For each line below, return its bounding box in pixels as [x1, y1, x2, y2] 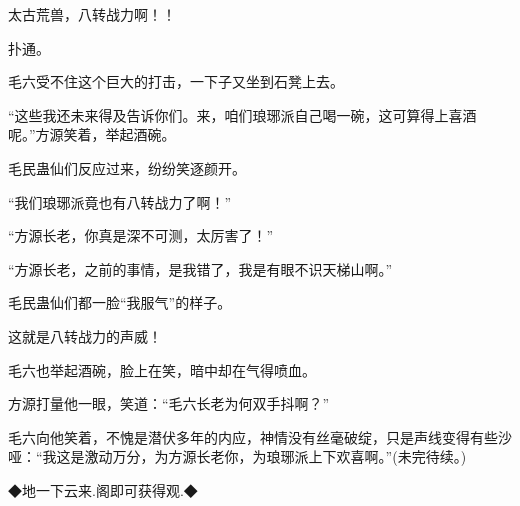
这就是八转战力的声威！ [8, 325, 162, 346]
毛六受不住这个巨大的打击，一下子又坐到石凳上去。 [8, 71, 344, 92]
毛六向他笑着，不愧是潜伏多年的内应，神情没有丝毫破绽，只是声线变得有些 [8, 426, 498, 447]
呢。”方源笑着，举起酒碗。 [8, 124, 176, 145]
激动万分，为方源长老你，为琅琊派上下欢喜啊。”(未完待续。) [84, 446, 467, 467]
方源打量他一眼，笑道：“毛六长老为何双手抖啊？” [8, 393, 330, 414]
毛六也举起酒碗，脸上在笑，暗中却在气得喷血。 [8, 359, 316, 380]
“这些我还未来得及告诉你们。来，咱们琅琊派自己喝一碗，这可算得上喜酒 [8, 104, 477, 125]
